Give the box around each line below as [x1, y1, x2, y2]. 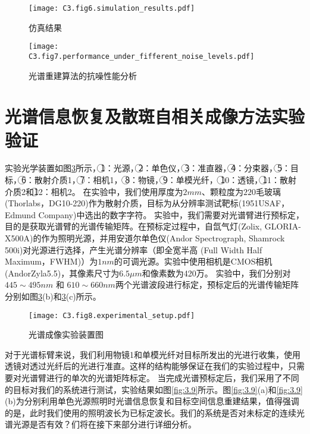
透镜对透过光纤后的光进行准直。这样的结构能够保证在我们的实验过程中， [5, 360, 288, 372]
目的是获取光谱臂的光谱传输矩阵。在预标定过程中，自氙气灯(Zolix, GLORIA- [5, 220, 301, 232]
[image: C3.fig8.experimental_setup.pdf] [29, 311, 195, 320]
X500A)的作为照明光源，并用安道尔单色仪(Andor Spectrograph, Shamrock [5, 232, 285, 244]
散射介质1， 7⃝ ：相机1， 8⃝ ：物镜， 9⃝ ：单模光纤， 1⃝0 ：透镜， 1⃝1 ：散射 [34, 174, 297, 186]
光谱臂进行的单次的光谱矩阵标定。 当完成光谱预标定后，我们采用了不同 [21, 372, 299, 384]
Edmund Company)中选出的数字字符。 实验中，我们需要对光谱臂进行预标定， [5, 208, 305, 221]
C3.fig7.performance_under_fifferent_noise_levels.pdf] [29, 52, 255, 61]
